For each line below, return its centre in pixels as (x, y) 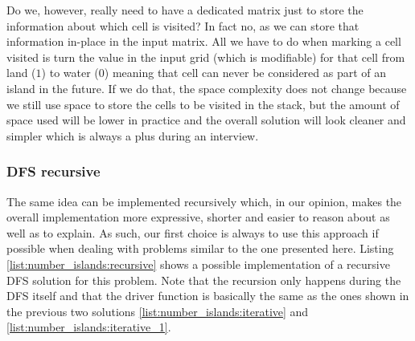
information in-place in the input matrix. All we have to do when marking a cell (204, 41)
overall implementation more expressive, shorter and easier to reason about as (198, 217)
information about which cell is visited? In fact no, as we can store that (183, 25)
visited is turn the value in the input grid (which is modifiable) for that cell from (206, 57)
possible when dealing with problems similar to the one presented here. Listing (200, 248)
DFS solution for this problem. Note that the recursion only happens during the (204, 280)
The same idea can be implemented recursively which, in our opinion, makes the (204, 201)
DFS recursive (53, 171)
